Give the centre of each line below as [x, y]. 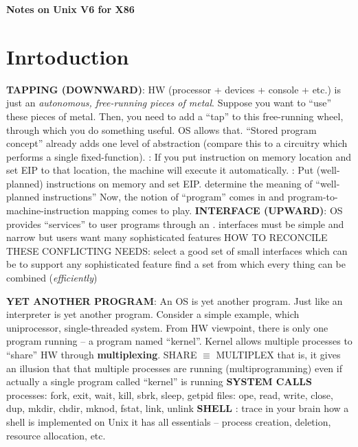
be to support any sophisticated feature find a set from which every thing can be [176, 264]
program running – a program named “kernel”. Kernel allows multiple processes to [179, 341]
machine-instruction [48, 210]
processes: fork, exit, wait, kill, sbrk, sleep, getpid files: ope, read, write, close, [170, 394]
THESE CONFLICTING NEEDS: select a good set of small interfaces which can [177, 250]
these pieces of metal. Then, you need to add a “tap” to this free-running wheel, [175, 116]
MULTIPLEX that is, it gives [278, 354]
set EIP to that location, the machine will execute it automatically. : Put [160, 170]
